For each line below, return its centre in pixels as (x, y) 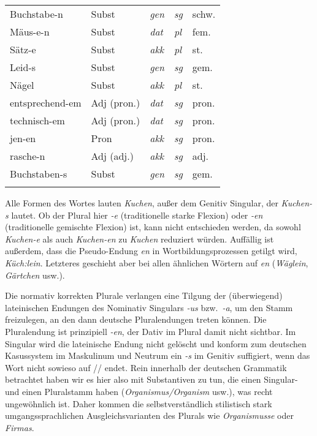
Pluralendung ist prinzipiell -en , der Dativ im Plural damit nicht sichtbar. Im (151, 331)
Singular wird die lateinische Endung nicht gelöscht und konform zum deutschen (156, 343)
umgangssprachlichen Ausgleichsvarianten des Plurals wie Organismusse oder (149, 415)
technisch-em (37, 120)
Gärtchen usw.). (35, 275)
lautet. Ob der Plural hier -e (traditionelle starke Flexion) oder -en (137, 215)
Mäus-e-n (30, 32)
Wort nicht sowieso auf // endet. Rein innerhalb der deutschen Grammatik (146, 367)
